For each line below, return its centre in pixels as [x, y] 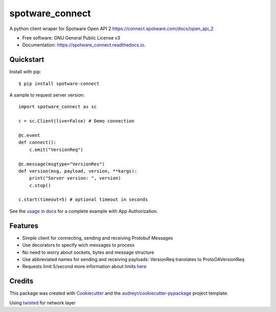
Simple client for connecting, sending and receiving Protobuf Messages [98, 238]
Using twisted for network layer [43, 303]
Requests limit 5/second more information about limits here [84, 267]
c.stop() [40, 185]
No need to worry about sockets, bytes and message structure [88, 252]
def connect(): [38, 142]
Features [24, 225]
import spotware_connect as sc [58, 107]
